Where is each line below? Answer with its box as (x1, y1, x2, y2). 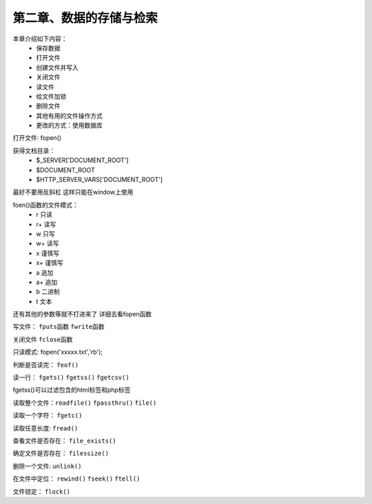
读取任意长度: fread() (12, 424, 79, 432)
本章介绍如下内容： (12, 34, 68, 43)
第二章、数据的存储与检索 (12, 10, 158, 26)
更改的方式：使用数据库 (36, 121, 103, 130)
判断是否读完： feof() (12, 361, 79, 369)
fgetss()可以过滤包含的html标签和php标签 (12, 386, 131, 394)
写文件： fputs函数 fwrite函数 (12, 323, 105, 331)
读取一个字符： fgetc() (12, 411, 83, 420)
